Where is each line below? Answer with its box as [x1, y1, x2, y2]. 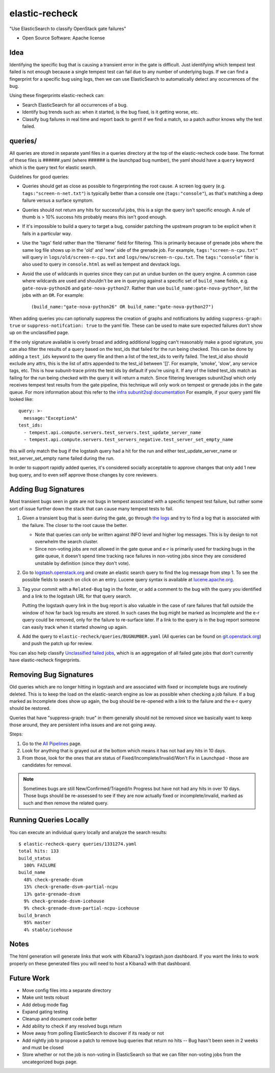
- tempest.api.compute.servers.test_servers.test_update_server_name [23, 430, 201, 435]
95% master [23, 920, 51, 925]
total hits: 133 [18, 848, 59, 854]
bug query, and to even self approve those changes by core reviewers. [9, 471, 158, 478]
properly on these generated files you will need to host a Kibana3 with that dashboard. [9, 960, 191, 966]
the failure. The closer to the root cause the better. [22, 522, 128, 528]
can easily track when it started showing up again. [22, 624, 128, 630]
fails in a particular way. [22, 230, 72, 236]
